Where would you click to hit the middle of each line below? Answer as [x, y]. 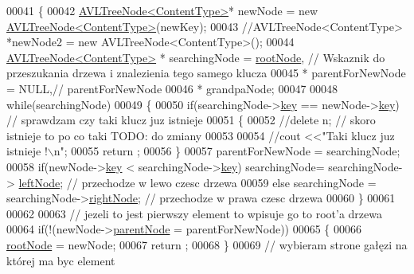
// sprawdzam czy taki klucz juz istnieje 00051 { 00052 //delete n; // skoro [191, 120]
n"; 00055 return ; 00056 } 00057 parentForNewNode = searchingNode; [227, 151]
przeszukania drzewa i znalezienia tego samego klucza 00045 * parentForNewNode [206, 73]
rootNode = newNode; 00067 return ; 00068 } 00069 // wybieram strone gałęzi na [207, 244]
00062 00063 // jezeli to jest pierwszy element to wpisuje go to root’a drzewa [194, 213]
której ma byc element [61, 260]
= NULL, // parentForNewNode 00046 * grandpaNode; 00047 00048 [172, 88]
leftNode [39, 182]
